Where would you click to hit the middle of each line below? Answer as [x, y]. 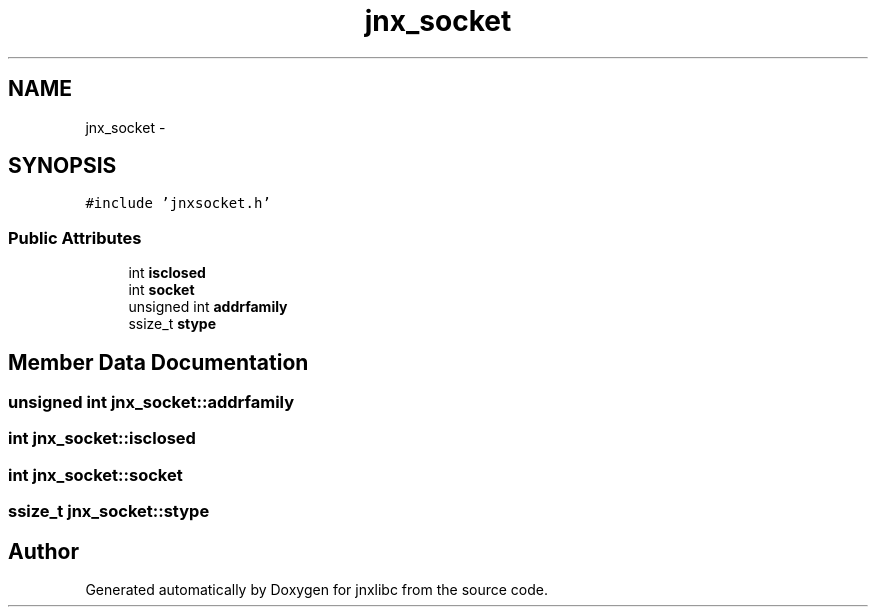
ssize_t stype [172, 324]
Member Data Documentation [158, 362]
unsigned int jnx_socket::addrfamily [151, 402]
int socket [161, 290]
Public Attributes [75, 237]
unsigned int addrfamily [208, 307]
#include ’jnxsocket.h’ [178, 203]
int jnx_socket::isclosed [102, 438]
